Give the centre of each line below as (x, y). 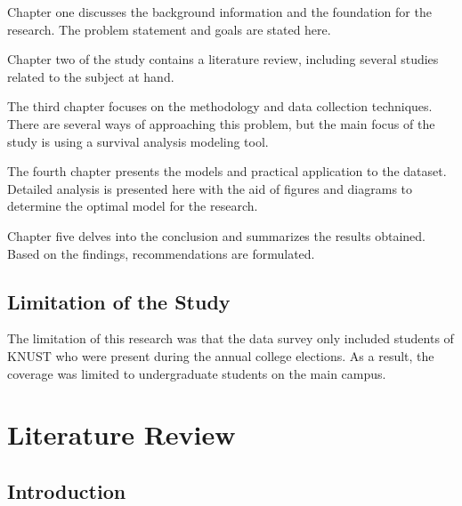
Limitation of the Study (119, 301)
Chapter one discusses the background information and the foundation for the (219, 12)
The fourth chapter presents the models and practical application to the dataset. (227, 171)
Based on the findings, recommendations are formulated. (161, 253)
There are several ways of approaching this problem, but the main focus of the (221, 123)
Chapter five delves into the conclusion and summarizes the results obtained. (216, 235)
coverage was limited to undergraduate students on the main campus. (197, 373)
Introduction (67, 490)
